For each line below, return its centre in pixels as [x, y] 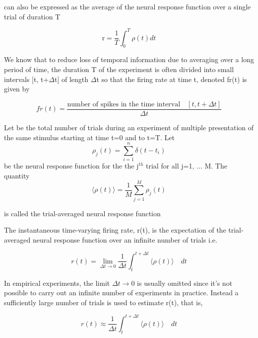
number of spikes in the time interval [124, 104]
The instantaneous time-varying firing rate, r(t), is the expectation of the [115, 230]
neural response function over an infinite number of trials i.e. [125, 239]
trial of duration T [32, 16]
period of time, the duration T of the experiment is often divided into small [119, 69]
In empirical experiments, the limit [57, 283]
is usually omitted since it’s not [185, 283]
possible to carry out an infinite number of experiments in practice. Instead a [121, 293]
